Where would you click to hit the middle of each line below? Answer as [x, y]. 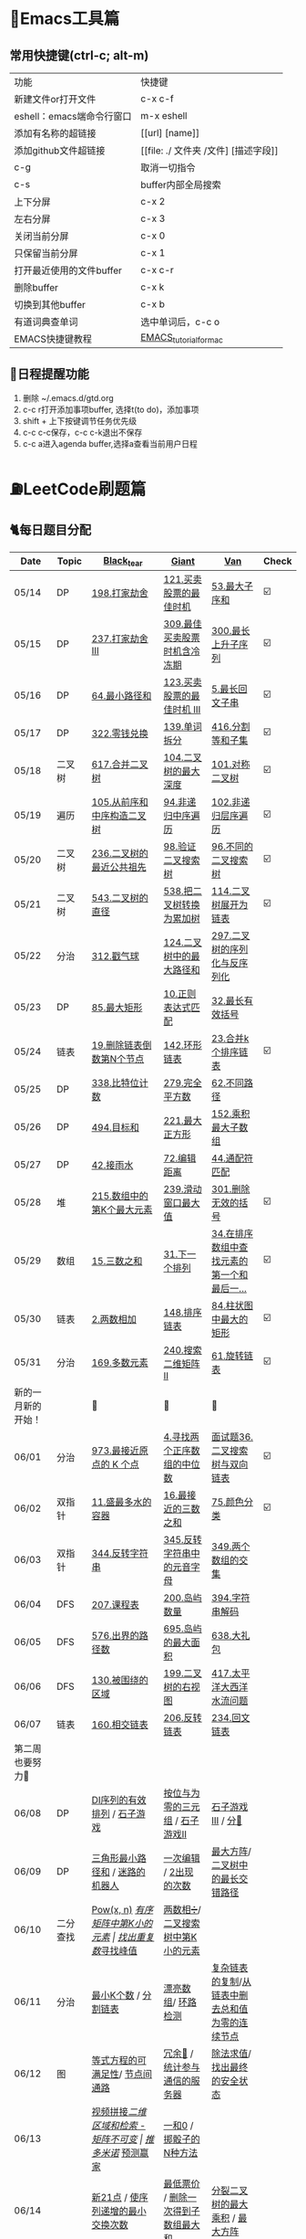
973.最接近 [115, 1451]
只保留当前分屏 [46, 253]
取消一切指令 [168, 168]
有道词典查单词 [46, 322]
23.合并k [230, 1038]
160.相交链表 [120, 1725]
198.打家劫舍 [120, 593]
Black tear [123, 561]
